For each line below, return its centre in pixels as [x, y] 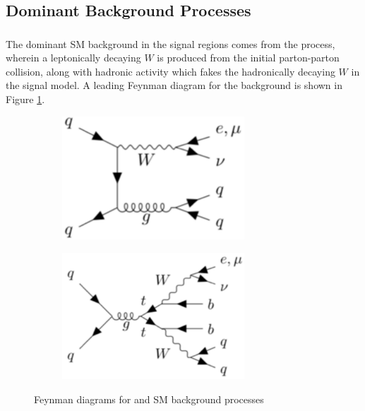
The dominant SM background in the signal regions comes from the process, [170, 43]
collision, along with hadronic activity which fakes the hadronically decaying [170, 71]
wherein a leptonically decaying [73, 58]
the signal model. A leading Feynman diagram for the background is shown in [174, 85]
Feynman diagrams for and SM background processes [149, 399]
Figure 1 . [25, 99]
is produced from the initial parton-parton [248, 58]
